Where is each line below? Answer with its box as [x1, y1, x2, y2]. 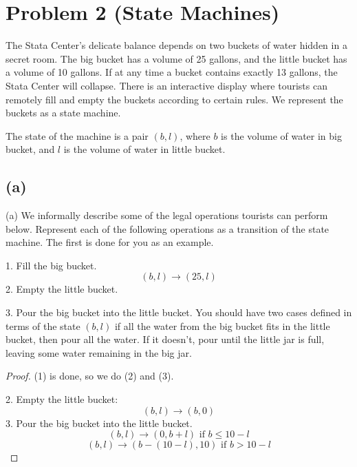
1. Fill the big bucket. [6, 258, 97, 272]
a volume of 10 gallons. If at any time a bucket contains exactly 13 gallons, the [6, 65, 338, 79]
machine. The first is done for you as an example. [6, 235, 214, 249]
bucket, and [6, 142, 55, 156]
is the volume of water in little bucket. [63, 142, 226, 156]
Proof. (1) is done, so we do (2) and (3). [6, 369, 174, 383]
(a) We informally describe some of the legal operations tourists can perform [6, 208, 328, 222]
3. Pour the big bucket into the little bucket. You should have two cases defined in [6, 305, 352, 320]
